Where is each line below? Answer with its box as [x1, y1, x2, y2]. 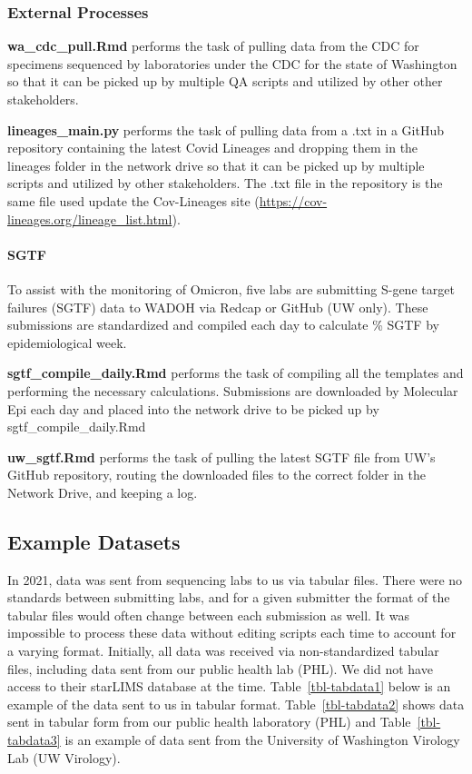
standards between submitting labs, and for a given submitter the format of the [7, 588, 450, 607]
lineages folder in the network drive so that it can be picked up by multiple [7, 155, 425, 174]
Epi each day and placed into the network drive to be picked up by [7, 399, 379, 418]
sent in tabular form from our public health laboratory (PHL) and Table [7, 712, 411, 731]
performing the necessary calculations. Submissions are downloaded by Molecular [7, 381, 458, 400]
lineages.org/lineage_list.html [7, 209, 172, 228]
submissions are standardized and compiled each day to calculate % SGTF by [7, 315, 439, 334]
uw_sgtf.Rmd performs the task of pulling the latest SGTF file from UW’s [7, 447, 436, 466]
